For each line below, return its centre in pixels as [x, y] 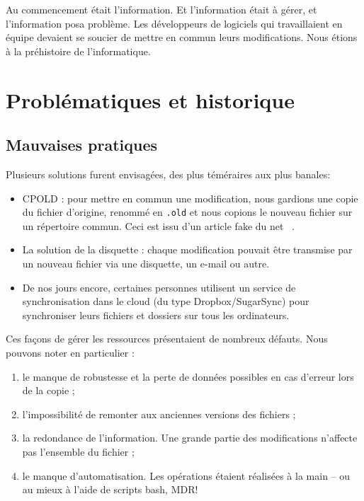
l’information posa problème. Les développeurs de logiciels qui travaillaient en [174, 23]
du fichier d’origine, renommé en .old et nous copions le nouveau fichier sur [187, 212]
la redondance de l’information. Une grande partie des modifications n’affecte [190, 438]
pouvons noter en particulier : [70, 352]
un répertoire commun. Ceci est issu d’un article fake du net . [159, 225]
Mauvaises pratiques [82, 145]
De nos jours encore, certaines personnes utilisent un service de [159, 287]
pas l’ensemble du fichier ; [78, 451]
